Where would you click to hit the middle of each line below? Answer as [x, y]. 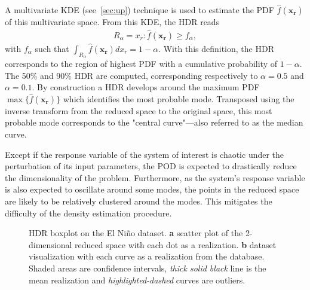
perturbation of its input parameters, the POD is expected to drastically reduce [151, 166]
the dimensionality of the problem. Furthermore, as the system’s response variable [155, 177]
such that [52, 48]
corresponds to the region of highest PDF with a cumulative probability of [141, 64]
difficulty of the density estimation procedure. [88, 213]
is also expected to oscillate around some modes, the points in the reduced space [152, 189]
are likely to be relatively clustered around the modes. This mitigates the [139, 201]
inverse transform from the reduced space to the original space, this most [139, 110]
